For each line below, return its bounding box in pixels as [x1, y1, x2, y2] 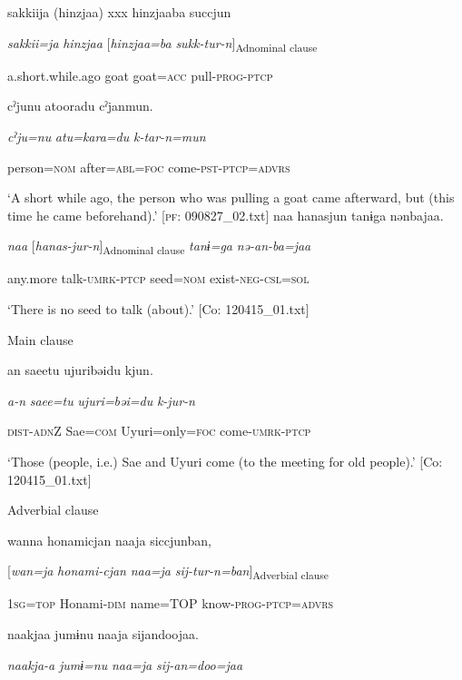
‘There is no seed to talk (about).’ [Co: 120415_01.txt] [7, 300, 310, 318]
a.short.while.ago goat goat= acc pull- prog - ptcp [7, 65, 273, 84]
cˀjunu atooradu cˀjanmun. [7, 96, 153, 115]
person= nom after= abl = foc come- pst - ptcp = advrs [7, 157, 290, 176]
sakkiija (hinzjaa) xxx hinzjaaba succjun [7, 3, 231, 21]
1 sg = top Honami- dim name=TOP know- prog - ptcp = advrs [7, 594, 334, 613]
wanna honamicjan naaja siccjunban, [7, 530, 211, 549]
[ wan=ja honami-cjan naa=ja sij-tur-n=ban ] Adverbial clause [7, 561, 329, 583]
